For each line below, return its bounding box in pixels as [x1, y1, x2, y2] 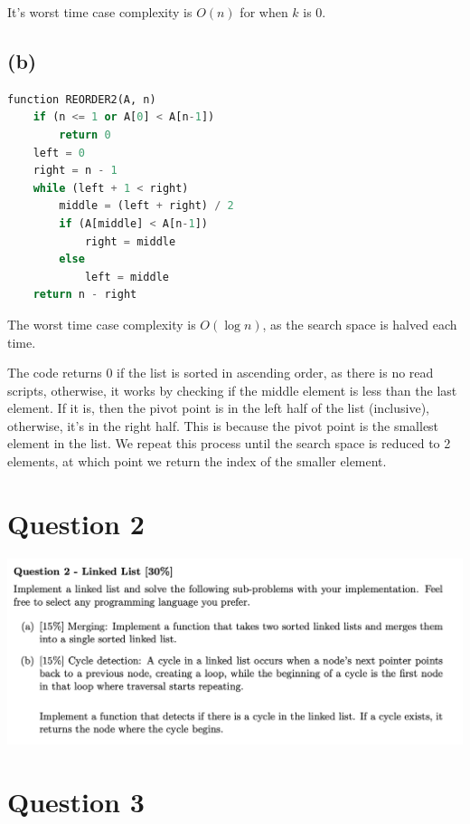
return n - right [33, 288, 137, 302]
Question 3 [7, 782, 145, 819]
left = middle [84, 270, 169, 283]
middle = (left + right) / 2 [59, 199, 234, 213]
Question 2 [7, 504, 145, 541]
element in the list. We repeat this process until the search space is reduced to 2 [7, 434, 451, 453]
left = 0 [33, 146, 85, 159]
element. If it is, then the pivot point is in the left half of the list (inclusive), [7, 398, 429, 417]
